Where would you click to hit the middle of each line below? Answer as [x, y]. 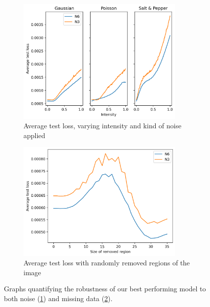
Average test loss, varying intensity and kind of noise [103, 126]
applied [35, 135]
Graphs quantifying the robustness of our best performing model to [105, 289]
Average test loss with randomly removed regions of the [107, 263]
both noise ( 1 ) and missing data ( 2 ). [58, 298]
